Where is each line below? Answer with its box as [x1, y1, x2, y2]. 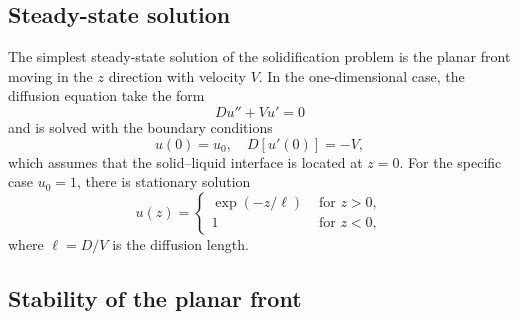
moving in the [8, 65, 93, 86]
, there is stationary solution [76, 171, 251, 192]
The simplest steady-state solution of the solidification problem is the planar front [8, 46, 511, 67]
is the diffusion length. [112, 233, 249, 254]
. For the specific [399, 151, 502, 172]
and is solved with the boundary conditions [8, 116, 273, 137]
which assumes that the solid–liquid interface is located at [8, 151, 363, 172]
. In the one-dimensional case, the [258, 65, 465, 86]
